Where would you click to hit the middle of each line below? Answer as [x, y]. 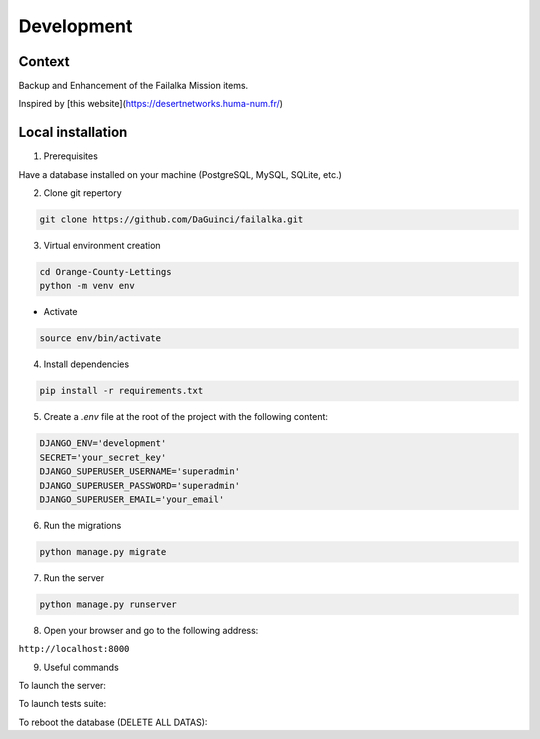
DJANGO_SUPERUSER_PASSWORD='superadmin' [139, 485]
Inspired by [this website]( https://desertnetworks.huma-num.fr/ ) [151, 104]
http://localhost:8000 [74, 649]
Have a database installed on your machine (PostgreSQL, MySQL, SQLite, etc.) [180, 174]
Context [44, 61]
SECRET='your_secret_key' [103, 457]
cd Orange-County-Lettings [105, 272]
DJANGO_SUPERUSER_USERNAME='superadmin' [139, 471]
